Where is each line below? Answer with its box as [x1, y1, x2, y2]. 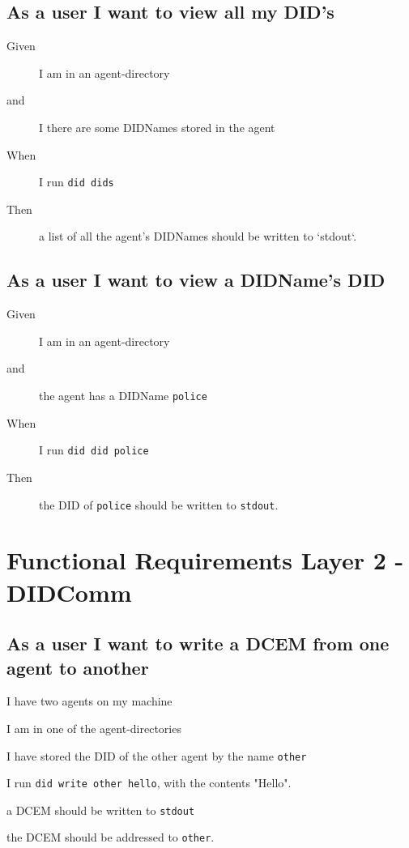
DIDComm [6, 575, 132, 608]
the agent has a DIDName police [39, 387, 207, 403]
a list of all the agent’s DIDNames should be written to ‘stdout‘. [39, 228, 357, 245]
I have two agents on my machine [6, 692, 173, 710]
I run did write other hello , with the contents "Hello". [6, 774, 292, 791]
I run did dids [39, 173, 114, 190]
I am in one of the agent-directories [6, 719, 181, 736]
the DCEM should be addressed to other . [6, 829, 215, 846]
